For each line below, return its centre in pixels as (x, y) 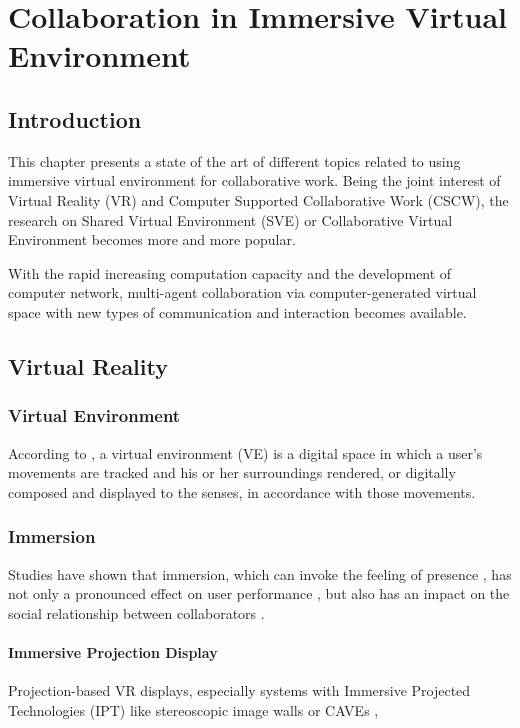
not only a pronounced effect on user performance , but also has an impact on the (259, 593)
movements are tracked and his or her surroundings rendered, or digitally (232, 472)
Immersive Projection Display (113, 651)
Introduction (75, 118)
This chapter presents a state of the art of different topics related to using (234, 160)
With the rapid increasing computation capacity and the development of (230, 272)
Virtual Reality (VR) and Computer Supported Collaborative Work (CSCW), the (258, 199)
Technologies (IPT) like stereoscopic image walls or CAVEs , (193, 709)
